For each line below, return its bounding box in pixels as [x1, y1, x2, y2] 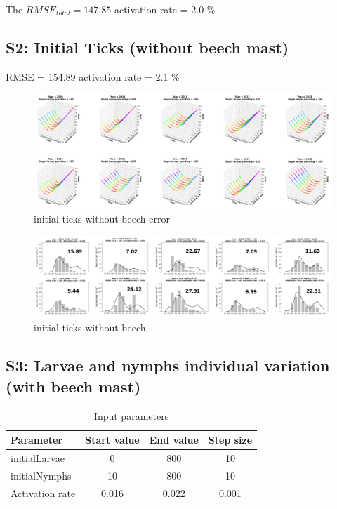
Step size [208, 432, 253, 447]
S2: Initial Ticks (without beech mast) [6, 36, 289, 58]
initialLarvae [11, 450, 65, 465]
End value [149, 432, 199, 447]
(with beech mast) [6, 375, 141, 397]
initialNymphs [11, 468, 72, 482]
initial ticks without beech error [34, 211, 170, 225]
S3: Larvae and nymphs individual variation [6, 355, 330, 376]
